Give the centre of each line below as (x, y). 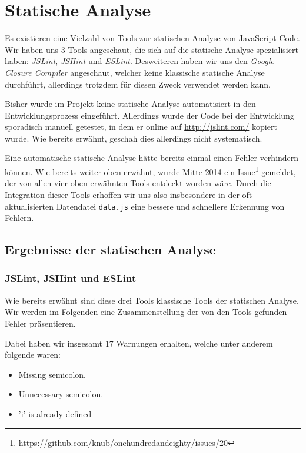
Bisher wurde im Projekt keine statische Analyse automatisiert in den (130, 104)
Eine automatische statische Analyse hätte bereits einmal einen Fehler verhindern (152, 158)
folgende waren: (33, 355)
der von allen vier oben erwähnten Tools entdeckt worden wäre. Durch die (138, 183)
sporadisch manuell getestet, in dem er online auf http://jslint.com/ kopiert (141, 127)
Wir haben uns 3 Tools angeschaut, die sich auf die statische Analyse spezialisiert (152, 49)
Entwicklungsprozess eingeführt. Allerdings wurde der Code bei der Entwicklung (149, 115)
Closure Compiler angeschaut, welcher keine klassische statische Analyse (135, 72)
